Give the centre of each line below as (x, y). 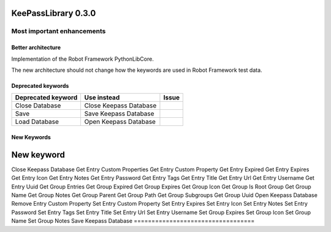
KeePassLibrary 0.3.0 (54, 13)
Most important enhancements (59, 31)
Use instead (102, 98)
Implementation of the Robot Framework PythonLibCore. (83, 59)
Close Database (38, 106)
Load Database (37, 122)
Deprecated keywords (40, 85)
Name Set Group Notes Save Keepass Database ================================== (133, 221)
